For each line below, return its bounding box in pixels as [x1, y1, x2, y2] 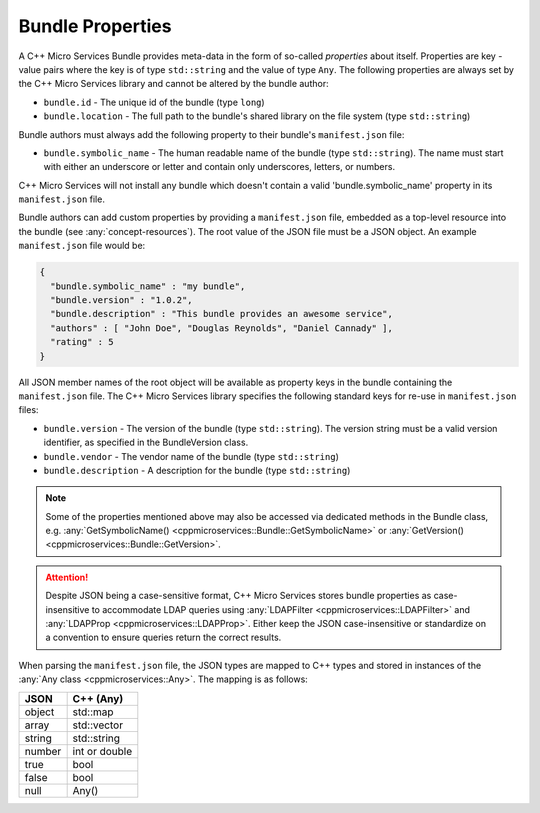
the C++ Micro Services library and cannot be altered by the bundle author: [18, 78, 329, 90]
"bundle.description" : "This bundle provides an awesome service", [50, 308, 394, 320]
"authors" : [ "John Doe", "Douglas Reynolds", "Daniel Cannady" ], [50, 322, 394, 334]
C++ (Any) [72, 691, 124, 705]
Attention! [45, 571, 89, 583]
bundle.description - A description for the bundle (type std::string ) [43, 464, 351, 476]
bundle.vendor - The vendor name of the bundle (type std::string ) [43, 450, 339, 462]
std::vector [72, 718, 124, 732]
